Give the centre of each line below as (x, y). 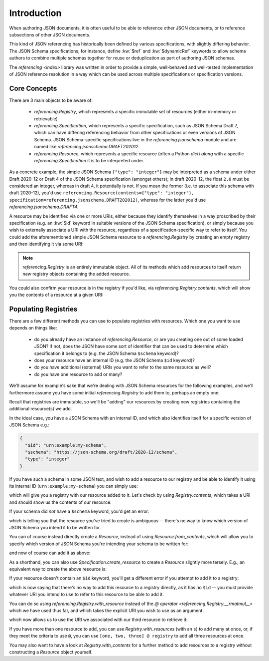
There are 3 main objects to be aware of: (51, 100)
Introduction (35, 13)
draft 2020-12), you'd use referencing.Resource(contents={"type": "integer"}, (102, 193)
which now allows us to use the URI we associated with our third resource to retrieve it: (98, 620)
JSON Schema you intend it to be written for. (55, 528)
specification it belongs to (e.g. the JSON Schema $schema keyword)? (106, 353)
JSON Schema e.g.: (29, 425)
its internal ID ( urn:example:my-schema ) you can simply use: (73, 486)
